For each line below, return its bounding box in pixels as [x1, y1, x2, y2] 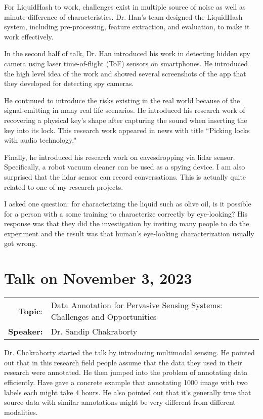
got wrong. [4, 238, 37, 248]
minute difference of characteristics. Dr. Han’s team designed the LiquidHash [4, 11, 243, 22]
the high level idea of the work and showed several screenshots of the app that [4, 68, 246, 78]
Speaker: [8, 325, 43, 338]
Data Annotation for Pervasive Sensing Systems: [51, 299, 223, 311]
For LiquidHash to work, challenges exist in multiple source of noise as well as [4, 2, 246, 12]
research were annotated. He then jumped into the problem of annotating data [4, 367, 248, 378]
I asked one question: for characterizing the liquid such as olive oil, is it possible [4, 198, 251, 209]
